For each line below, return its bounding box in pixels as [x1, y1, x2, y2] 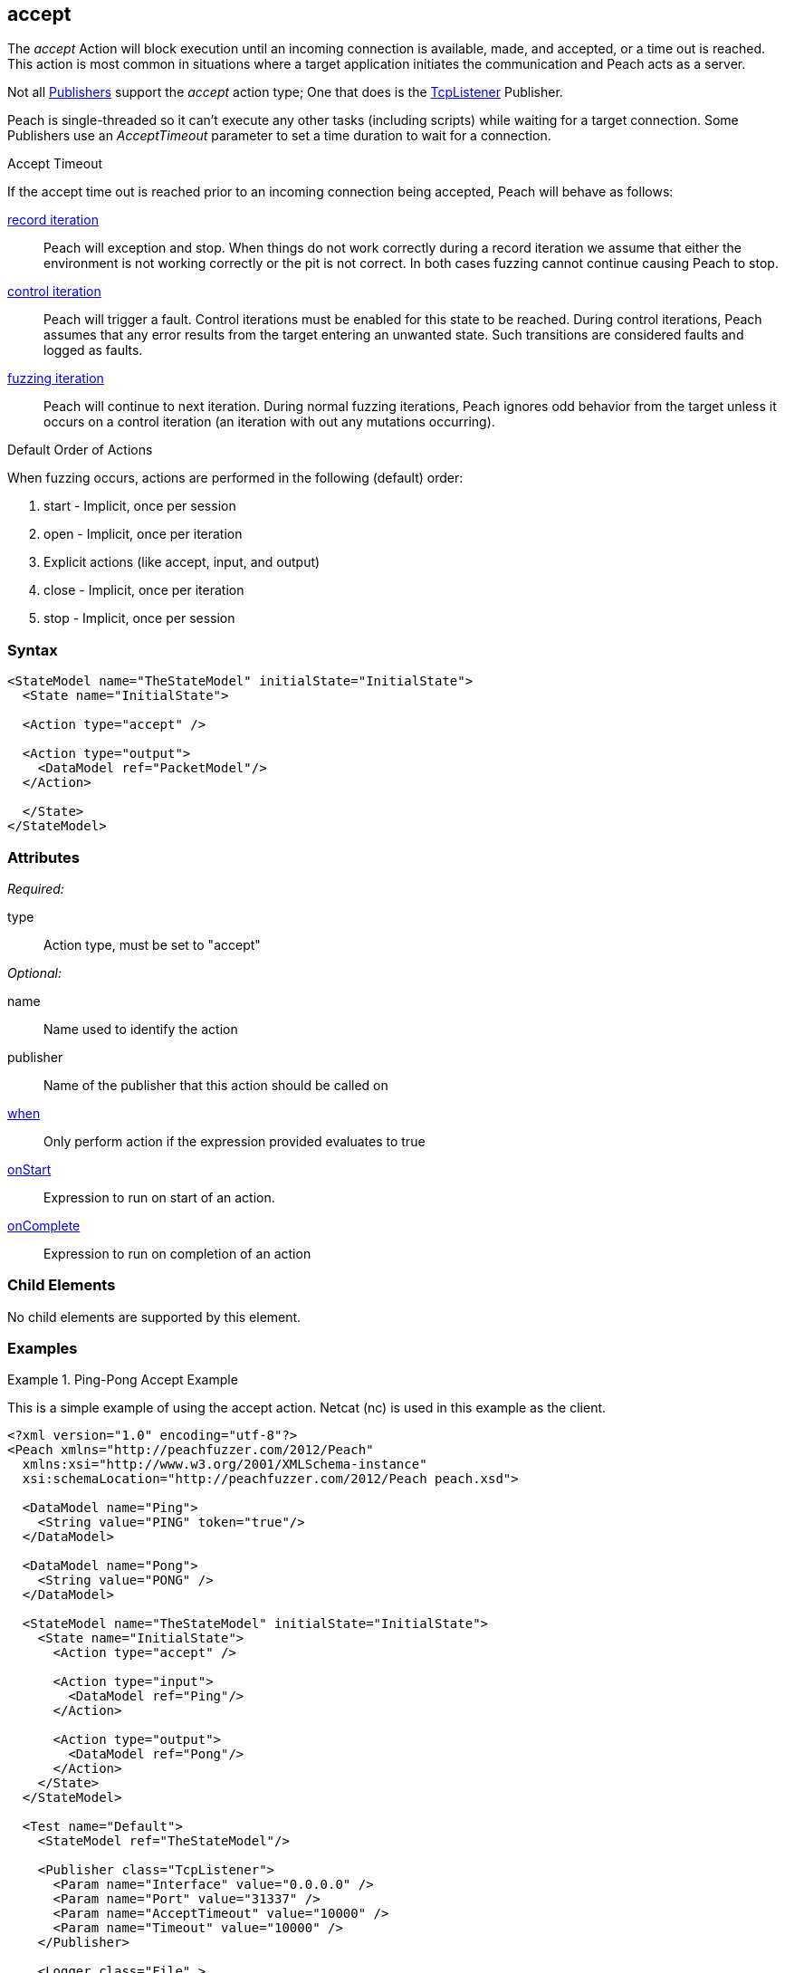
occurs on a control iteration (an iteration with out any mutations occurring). [43, 414, 495, 430]
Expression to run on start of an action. [43, 1189, 275, 1205]
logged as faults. [43, 342, 143, 359]
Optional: [7, 964, 62, 981]
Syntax [7, 640, 58, 659]
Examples [7, 1339, 78, 1358]
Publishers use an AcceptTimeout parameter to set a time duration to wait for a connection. [7, 128, 551, 144]
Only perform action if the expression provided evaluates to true [43, 1133, 426, 1149]
